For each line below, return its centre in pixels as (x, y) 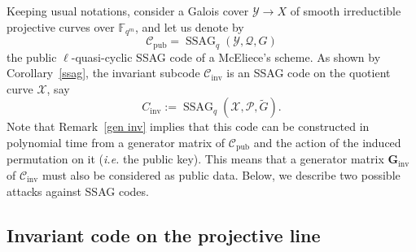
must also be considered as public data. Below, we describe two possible (221, 174)
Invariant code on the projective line (164, 235)
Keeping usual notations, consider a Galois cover (128, 11)
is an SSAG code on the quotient (309, 73)
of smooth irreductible (346, 11)
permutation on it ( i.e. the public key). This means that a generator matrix (195, 159)
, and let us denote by (189, 26)
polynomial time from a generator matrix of (116, 142)
